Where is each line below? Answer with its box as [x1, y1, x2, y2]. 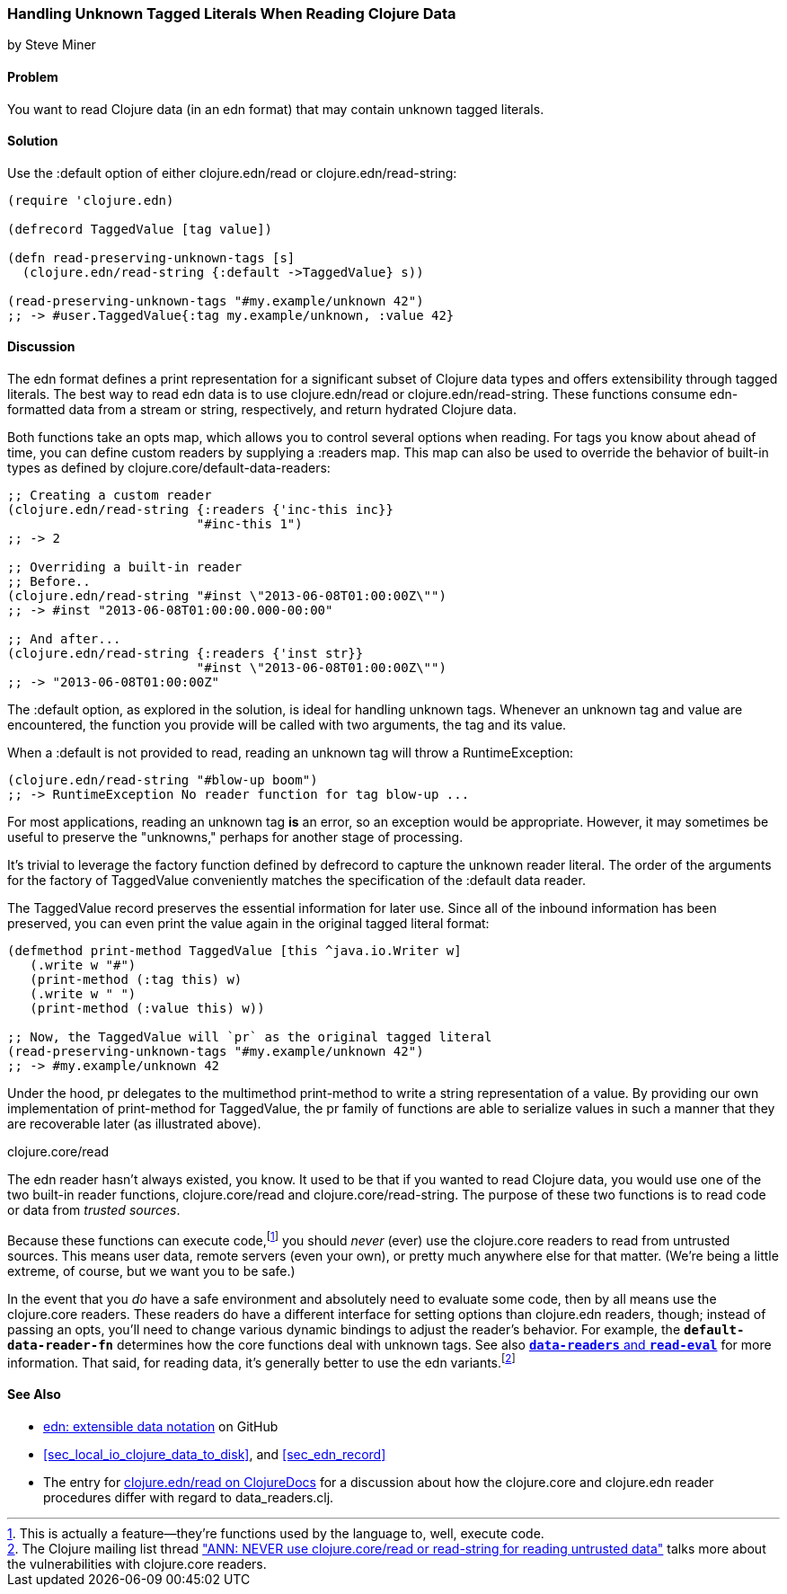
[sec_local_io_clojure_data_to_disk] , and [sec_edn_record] [43, 1446, 386, 1462]
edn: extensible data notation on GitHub [43, 1418, 279, 1434]
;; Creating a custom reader [7, 488, 212, 503]
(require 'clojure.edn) [7, 192, 174, 208]
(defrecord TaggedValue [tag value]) [7, 221, 273, 236]
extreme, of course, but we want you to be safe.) [7, 1262, 296, 1279]
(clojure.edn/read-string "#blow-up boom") [7, 773, 318, 788]
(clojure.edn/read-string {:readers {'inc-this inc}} [7, 502, 393, 518]
